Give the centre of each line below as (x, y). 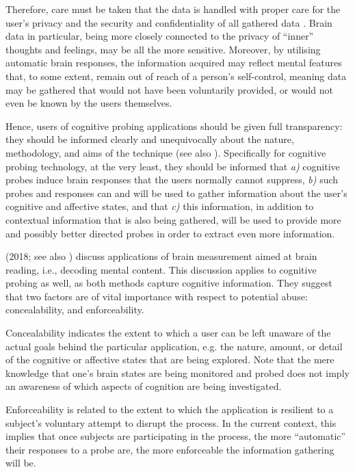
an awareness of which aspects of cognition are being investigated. (144, 386)
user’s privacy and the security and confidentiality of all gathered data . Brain (169, 22)
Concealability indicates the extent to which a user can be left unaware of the (168, 333)
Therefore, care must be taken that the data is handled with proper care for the (173, 9)
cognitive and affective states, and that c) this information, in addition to (160, 206)
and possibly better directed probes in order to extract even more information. (170, 233)
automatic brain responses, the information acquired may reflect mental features (174, 63)
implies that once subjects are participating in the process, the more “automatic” (176, 436)
